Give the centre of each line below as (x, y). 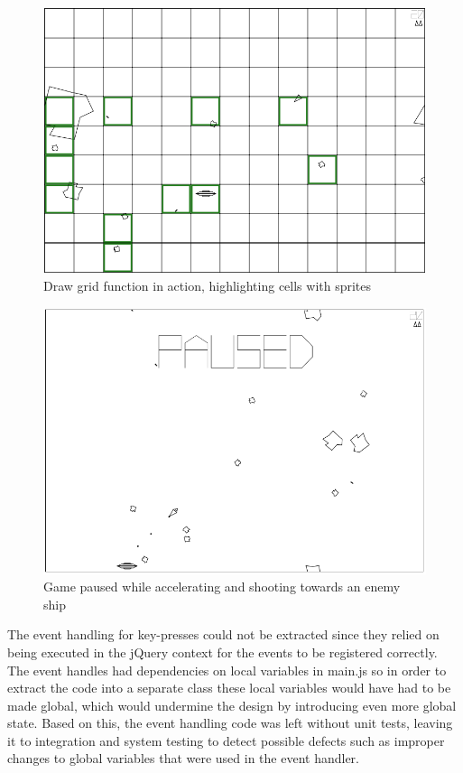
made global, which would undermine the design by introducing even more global (232, 705)
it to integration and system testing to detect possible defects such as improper (226, 740)
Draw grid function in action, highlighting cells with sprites (208, 286)
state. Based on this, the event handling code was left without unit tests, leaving (230, 723)
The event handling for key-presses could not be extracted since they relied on (223, 634)
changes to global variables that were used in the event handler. (183, 758)
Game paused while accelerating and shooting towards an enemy (222, 587)
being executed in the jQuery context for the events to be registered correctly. (222, 652)
